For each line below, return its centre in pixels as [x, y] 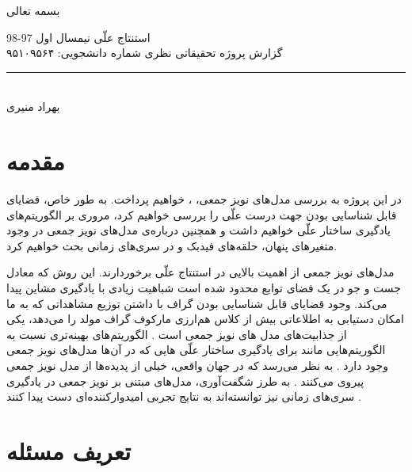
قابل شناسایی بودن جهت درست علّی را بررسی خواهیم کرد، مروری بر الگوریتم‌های [202, 214]
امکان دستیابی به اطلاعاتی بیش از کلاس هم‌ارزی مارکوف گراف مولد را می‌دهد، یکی [205, 319]
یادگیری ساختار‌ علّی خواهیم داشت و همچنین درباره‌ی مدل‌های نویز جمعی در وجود [198, 230]
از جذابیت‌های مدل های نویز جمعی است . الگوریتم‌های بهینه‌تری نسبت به [177, 334]
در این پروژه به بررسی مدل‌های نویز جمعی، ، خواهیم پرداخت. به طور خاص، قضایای [204, 199]
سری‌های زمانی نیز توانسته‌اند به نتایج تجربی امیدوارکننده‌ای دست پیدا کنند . [184, 396]
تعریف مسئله [69, 451]
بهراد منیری [33, 107]
